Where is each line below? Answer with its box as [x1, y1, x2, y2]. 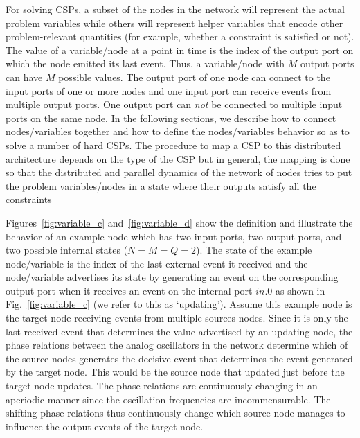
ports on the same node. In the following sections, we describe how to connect [6, 110, 336, 125]
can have [6, 69, 43, 84]
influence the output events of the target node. [6, 419, 204, 433]
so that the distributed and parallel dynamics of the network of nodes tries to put [6, 165, 352, 179]
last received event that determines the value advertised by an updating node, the [6, 324, 353, 338]
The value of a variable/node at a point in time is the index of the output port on [6, 42, 354, 57]
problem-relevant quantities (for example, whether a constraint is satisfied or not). [6, 29, 354, 44]
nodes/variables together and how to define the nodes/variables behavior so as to [6, 124, 350, 139]
